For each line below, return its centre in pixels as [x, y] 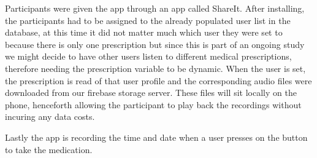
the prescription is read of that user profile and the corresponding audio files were [158, 80]
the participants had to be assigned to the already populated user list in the [148, 20]
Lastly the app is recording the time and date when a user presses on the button [156, 137]
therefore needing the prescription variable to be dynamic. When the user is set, [155, 68]
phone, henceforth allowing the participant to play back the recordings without [153, 104]
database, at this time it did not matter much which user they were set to [144, 32]
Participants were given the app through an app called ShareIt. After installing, [155, 8]
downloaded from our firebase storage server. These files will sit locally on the [151, 93]
